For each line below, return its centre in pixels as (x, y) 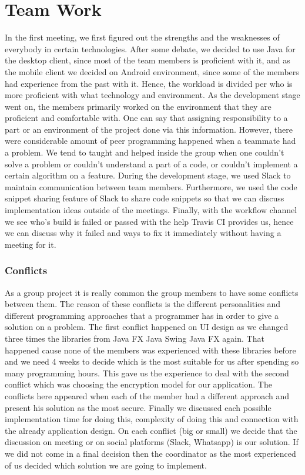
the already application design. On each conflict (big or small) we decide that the (151, 430)
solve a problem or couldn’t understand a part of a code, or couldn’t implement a (151, 164)
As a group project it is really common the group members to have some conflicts (152, 292)
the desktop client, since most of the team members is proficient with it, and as (148, 60)
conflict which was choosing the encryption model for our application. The (138, 384)
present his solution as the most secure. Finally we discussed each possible (138, 407)
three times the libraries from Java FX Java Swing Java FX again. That (135, 338)
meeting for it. (31, 244)
